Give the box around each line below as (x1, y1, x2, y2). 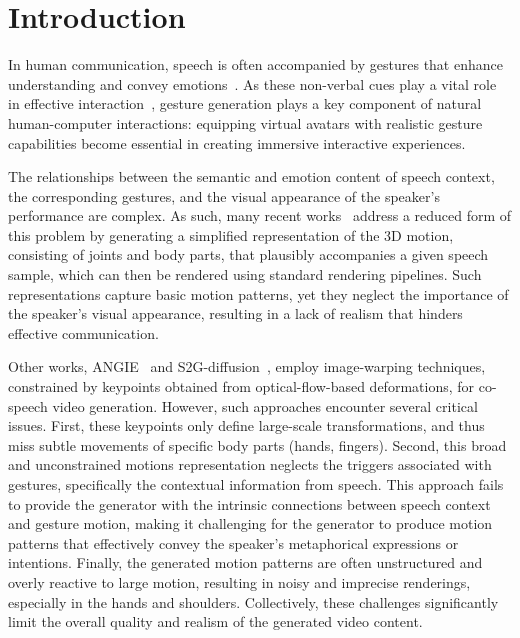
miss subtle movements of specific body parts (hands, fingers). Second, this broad (8, 434, 507, 455)
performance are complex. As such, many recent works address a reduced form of (8, 205, 512, 226)
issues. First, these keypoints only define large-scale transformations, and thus (8, 415, 485, 436)
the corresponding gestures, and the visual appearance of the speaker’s (8, 185, 440, 206)
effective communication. (8, 322, 159, 343)
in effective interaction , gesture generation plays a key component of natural (8, 93, 482, 114)
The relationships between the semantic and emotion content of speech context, (8, 166, 495, 187)
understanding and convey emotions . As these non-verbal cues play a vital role (8, 73, 497, 94)
